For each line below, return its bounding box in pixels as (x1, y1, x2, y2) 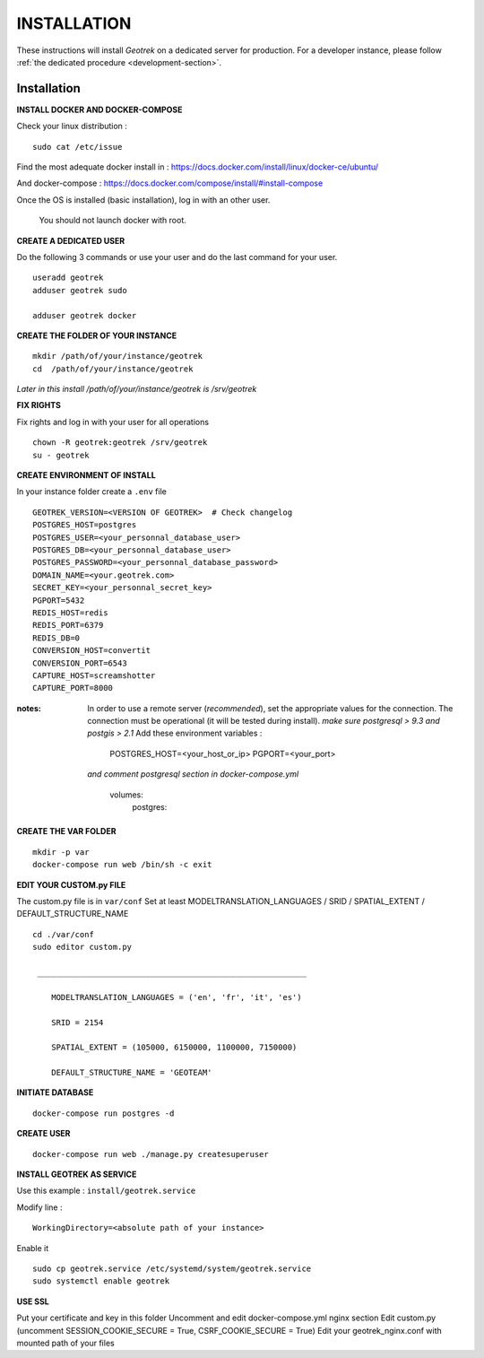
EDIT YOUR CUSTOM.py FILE (16, 879, 126, 890)
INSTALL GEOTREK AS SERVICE (16, 1169, 137, 1180)
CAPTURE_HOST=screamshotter (32, 670, 156, 681)
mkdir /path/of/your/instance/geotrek (32, 351, 203, 361)
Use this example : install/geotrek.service (16, 1185, 196, 1197)
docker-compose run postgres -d (32, 1108, 175, 1119)
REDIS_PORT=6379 (32, 620, 104, 631)
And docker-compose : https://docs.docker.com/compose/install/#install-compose (16, 178, 324, 188)
